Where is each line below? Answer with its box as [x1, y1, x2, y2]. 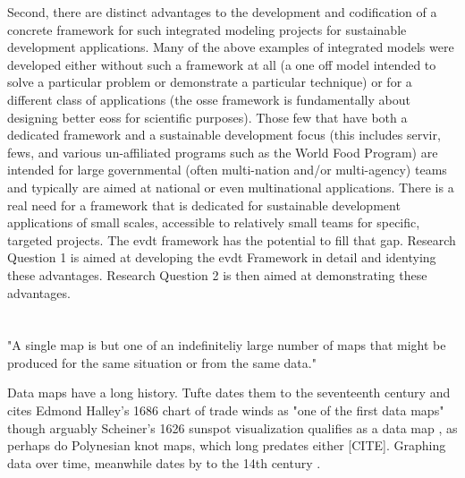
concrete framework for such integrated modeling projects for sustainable [7, 20, 407, 38]
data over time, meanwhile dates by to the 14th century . [7, 453, 321, 472]
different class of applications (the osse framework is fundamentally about [7, 90, 410, 108]
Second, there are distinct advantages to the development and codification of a [7, 3, 437, 21]
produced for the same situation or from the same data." [7, 353, 317, 371]
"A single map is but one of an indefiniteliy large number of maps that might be [7, 336, 446, 354]
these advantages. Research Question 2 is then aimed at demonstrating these [7, 265, 427, 284]
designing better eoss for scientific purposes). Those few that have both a [7, 107, 408, 126]
